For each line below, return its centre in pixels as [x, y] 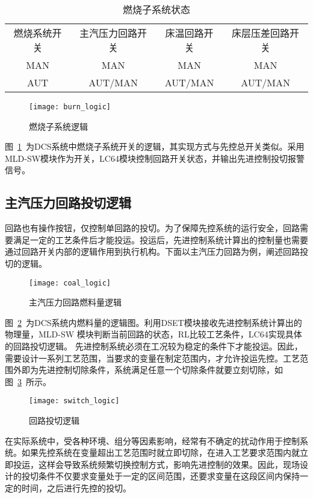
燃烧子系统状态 [156, 9]
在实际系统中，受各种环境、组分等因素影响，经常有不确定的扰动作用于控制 [152, 440]
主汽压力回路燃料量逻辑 [75, 302]
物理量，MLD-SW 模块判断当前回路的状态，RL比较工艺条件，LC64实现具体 [153, 334]
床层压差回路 [261, 33]
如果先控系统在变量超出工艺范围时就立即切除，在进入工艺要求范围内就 [160, 452]
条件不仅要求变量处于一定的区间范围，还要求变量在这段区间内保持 [169, 476]
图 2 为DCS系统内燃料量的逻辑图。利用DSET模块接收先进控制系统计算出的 [153, 322]
